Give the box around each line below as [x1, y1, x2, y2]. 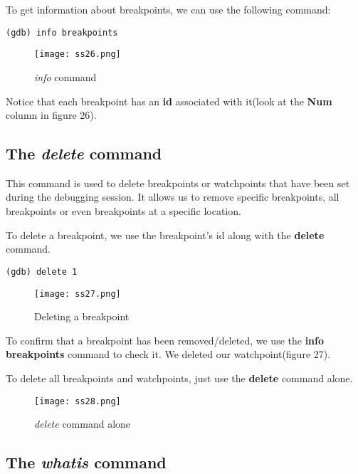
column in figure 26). [6, 107, 97, 122]
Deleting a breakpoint [34, 309, 130, 324]
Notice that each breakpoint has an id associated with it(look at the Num [6, 93, 332, 108]
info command [34, 69, 97, 84]
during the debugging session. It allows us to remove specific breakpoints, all [6, 189, 339, 204]
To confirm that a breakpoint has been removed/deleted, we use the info [6, 332, 325, 347]
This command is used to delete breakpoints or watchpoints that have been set [6, 175, 350, 190]
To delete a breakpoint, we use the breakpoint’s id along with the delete [6, 227, 325, 242]
